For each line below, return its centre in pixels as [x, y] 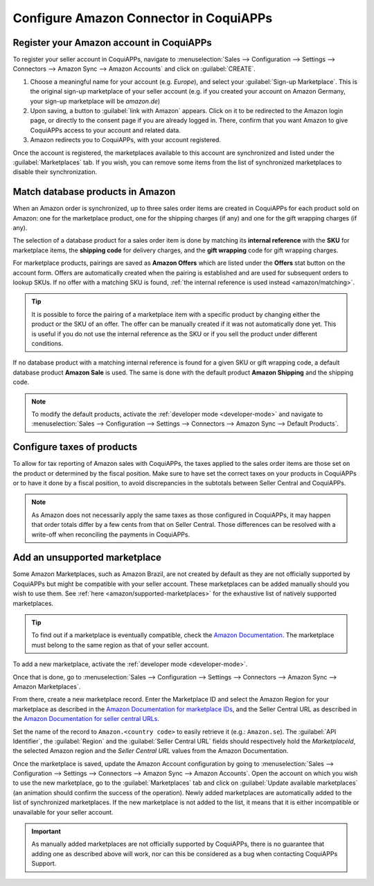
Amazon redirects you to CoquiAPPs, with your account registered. [126, 140]
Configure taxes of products [75, 447]
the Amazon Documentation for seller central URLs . [86, 719]
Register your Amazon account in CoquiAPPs [112, 43]
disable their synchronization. [55, 172]
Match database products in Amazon [94, 192]
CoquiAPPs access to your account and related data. [106, 130]
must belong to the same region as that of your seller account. [120, 645]
